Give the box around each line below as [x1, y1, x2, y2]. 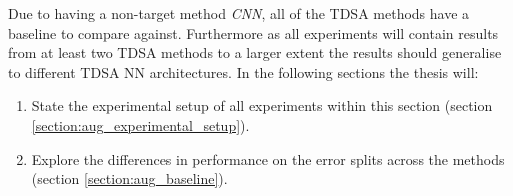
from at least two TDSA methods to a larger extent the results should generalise [8, 42, 502, 63]
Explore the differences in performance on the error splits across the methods [31, 148, 505, 169]
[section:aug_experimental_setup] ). [31, 114, 250, 135]
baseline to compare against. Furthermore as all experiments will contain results [8, 22, 499, 43]
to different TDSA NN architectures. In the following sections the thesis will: [8, 61, 479, 82]
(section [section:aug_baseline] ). [31, 168, 228, 189]
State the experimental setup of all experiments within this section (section [31, 95, 493, 116]
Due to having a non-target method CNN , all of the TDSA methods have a [8, 3, 470, 23]
